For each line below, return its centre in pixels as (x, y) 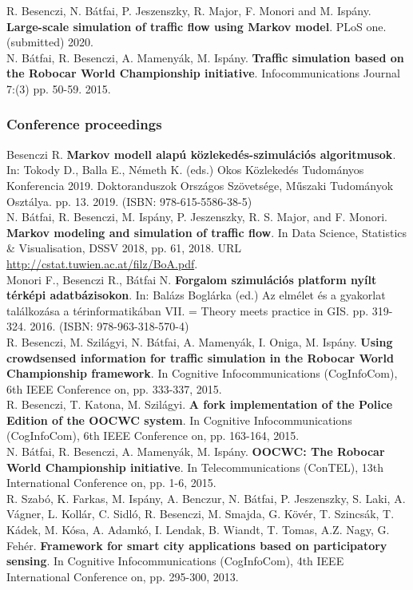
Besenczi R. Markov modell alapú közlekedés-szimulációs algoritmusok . (201, 154)
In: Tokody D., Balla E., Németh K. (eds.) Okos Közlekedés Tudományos (185, 170)
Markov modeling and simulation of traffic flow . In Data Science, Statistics (207, 232)
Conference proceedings (84, 124)
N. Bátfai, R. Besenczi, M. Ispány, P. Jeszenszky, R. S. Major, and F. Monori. (197, 217)
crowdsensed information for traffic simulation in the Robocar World (200, 357)
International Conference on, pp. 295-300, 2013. (123, 576)
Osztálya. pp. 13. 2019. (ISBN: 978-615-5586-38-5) (129, 201)
